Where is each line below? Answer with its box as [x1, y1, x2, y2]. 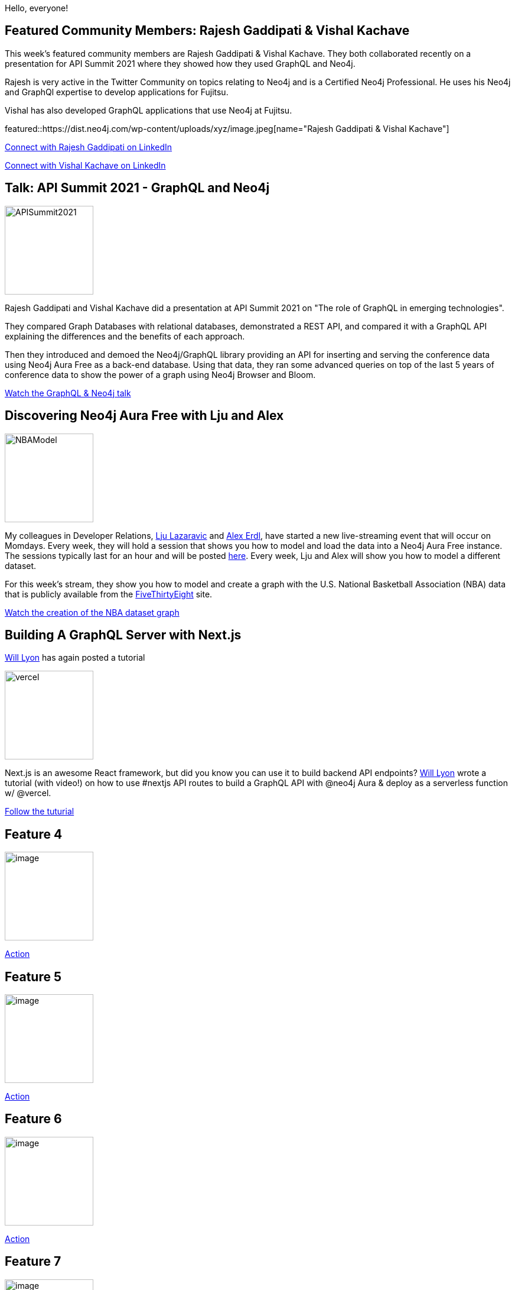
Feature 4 [5, 826, 63, 842]
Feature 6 [5, 1111, 62, 1127]
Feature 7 [5, 1254, 61, 1269]
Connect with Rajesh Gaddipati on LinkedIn [5, 141, 172, 152]
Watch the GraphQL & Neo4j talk [5, 387, 131, 398]
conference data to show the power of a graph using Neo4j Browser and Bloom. [5, 369, 316, 380]
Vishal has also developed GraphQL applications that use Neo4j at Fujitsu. [5, 105, 292, 115]
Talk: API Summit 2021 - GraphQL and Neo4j [5, 180, 270, 196]
